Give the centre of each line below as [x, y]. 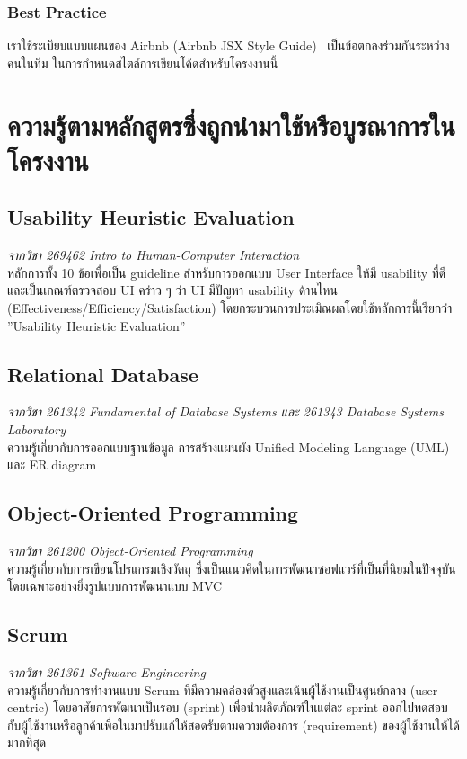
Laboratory [36, 429]
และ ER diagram [52, 464]
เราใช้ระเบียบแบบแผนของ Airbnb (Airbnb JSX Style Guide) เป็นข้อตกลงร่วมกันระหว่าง [229, 45]
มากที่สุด [27, 742]
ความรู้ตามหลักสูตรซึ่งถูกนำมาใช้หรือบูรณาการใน [231, 125]
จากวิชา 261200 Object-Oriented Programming [130, 550]
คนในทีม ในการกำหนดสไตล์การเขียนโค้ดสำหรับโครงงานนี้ [143, 63]
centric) [28, 707]
